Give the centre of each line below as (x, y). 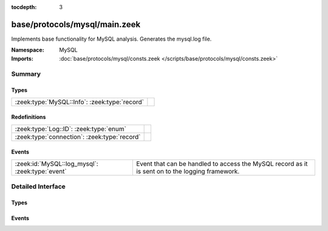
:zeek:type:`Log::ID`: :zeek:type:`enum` (71, 129)
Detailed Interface (39, 187)
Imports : (22, 58)
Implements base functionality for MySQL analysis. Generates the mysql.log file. (111, 39)
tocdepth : (24, 7)
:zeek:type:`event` (41, 171)
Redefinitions (29, 117)
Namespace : (28, 50)
